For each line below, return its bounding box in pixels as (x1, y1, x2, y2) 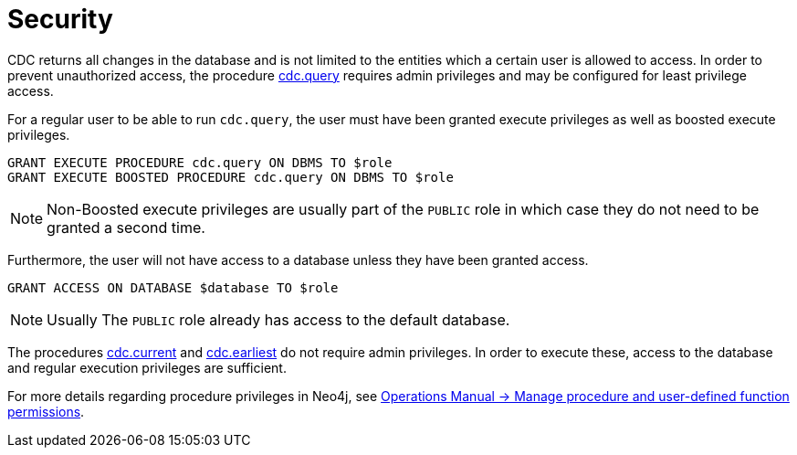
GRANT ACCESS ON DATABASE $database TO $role (7, 280, 339, 295)
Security (7, 4, 113, 35)
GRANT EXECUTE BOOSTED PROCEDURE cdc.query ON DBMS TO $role (7, 169, 454, 185)
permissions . (7, 403, 85, 419)
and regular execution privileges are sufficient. (7, 359, 287, 376)
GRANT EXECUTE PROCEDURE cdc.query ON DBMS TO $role (7, 154, 393, 170)
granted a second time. (47, 217, 205, 237)
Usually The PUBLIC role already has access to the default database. (47, 310, 510, 329)
